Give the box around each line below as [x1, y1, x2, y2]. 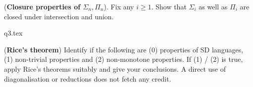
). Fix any [103, 1, 134, 11]
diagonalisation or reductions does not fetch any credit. [4, 73, 171, 84]
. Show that [151, 1, 187, 11]
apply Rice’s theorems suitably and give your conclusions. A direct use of [4, 63, 226, 74]
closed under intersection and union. [4, 11, 114, 21]
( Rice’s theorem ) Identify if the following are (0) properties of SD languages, [4, 44, 244, 54]
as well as [199, 1, 228, 11]
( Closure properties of [4, 1, 81, 11]
